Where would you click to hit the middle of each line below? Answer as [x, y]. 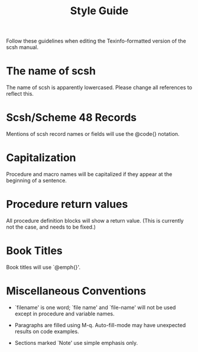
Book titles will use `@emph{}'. [43, 267]
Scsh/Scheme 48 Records [72, 118]
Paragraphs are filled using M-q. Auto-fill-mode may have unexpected [100, 325]
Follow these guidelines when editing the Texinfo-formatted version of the [96, 41]
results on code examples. [47, 331]
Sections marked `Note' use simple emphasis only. [76, 343]
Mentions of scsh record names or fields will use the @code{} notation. [93, 134]
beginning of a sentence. [36, 180]
